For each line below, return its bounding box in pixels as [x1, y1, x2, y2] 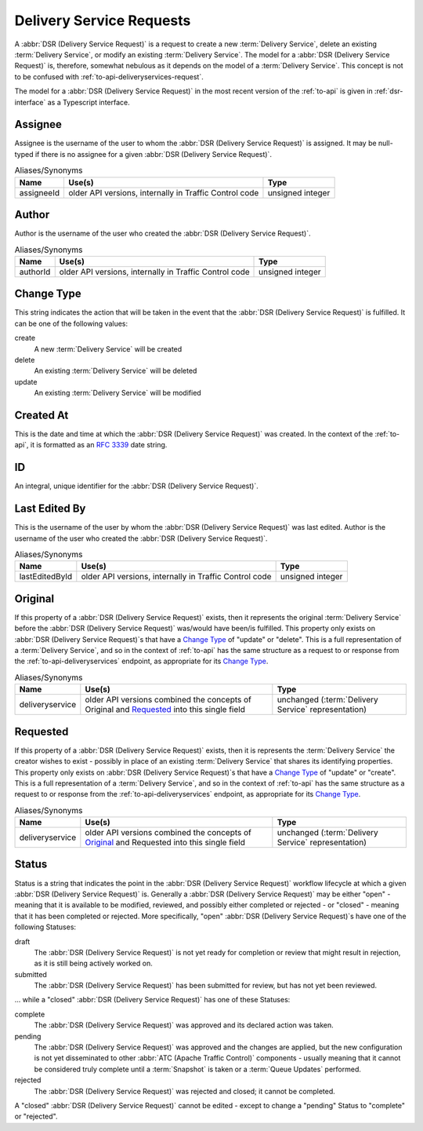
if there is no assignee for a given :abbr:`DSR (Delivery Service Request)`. [34, 149, 272, 159]
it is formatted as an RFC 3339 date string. [30, 440, 168, 450]
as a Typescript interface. [47, 97, 130, 107]
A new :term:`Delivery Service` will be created [34, 344, 183, 353]
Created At [14, 408, 69, 421]
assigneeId [19, 187, 60, 198]
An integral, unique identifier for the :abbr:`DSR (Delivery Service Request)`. [14, 481, 258, 491]
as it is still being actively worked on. [34, 958, 153, 969]
